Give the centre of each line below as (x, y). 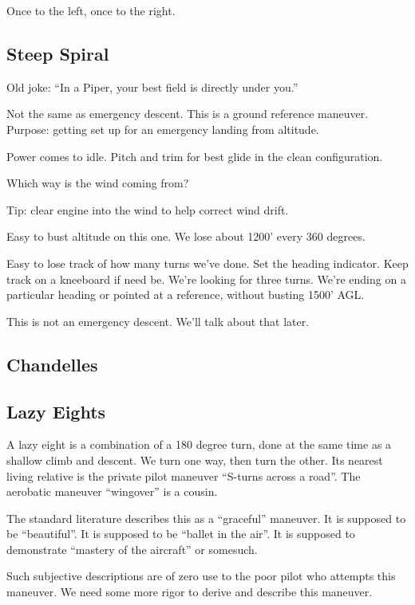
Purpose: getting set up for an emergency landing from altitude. (163, 129)
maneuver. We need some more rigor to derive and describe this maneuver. (190, 592)
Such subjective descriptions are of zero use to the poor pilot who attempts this (201, 576)
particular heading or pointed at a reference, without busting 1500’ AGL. (186, 295)
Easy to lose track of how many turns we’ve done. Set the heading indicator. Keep (207, 263)
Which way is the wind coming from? (98, 183)
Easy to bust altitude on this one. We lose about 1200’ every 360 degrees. (186, 236)
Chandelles (52, 364)
